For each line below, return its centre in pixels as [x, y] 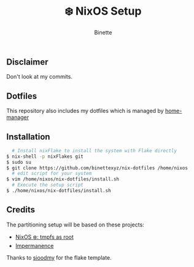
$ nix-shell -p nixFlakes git [45, 157]
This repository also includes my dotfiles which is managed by [85, 111]
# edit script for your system [52, 174]
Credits [21, 210]
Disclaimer [27, 62]
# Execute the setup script [48, 185]
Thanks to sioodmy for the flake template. [59, 257]
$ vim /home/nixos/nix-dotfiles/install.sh [63, 179]
